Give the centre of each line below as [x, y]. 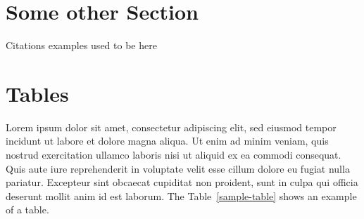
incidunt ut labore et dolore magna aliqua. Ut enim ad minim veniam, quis [167, 141]
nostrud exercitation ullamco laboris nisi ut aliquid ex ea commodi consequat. [174, 155]
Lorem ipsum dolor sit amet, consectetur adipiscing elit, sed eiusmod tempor [171, 127]
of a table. [27, 210]
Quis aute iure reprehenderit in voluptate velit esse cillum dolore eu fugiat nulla [178, 168]
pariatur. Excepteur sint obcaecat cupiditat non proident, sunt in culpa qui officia [182, 182]
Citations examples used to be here [81, 45]
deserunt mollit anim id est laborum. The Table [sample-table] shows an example [181, 195]
